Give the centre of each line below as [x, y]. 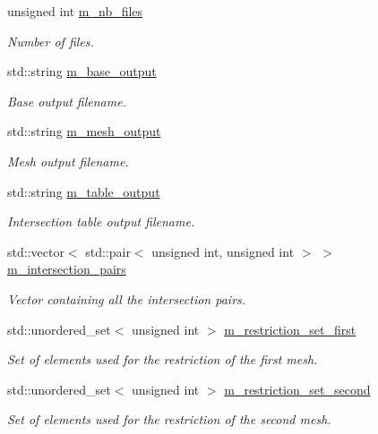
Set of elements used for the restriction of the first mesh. [163, 359]
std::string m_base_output [82, 71]
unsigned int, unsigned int [223, 251]
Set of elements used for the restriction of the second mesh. [169, 419]
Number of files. [51, 41]
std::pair [108, 251]
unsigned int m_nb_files [75, 11]
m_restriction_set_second [297, 389]
